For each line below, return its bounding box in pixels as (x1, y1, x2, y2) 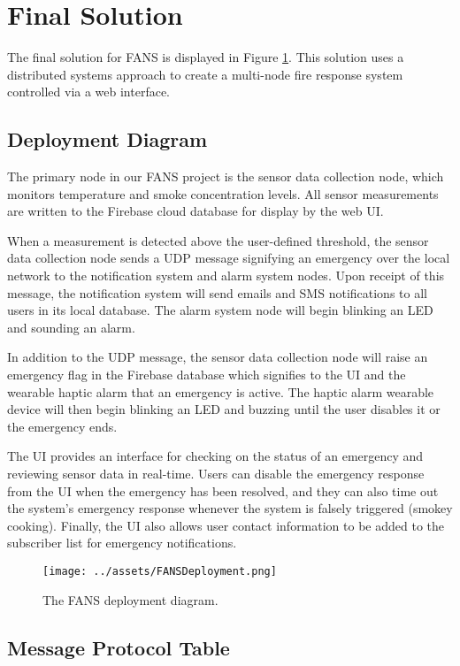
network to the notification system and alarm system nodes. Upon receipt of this (7, 266, 445, 285)
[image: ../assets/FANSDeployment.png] (42, 564, 277, 578)
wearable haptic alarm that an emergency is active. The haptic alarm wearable (7, 382, 434, 401)
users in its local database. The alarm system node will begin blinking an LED (7, 301, 433, 319)
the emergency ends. (7, 417, 118, 435)
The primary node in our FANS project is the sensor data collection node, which (7, 167, 444, 186)
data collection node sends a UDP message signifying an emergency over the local (7, 249, 450, 267)
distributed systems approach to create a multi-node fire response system (7, 65, 403, 83)
